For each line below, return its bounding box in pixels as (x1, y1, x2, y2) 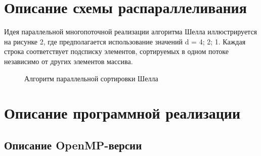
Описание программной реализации (4, 102, 241, 123)
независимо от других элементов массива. (4, 56, 133, 66)
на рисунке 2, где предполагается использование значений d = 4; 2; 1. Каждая (4, 36, 246, 46)
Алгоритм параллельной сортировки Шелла (24, 73, 158, 83)
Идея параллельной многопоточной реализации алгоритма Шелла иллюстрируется (4, 26, 257, 37)
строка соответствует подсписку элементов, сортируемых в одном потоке (4, 46, 229, 57)
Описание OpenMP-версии (4, 137, 142, 152)
